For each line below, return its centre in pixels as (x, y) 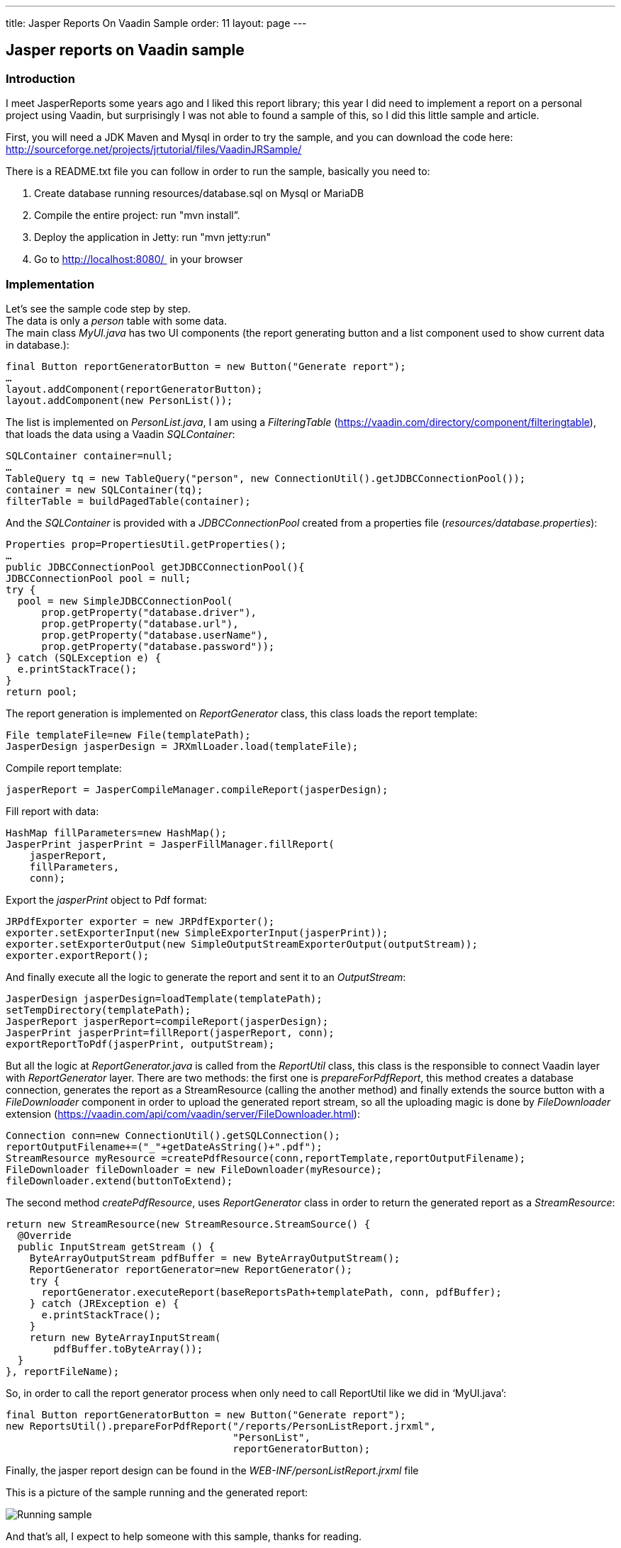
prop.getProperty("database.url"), (140, 623)
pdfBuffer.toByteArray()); (128, 1348)
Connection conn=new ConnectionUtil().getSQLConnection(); (173, 1135)
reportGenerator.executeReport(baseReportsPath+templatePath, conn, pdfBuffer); (272, 1292)
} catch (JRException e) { (104, 1303)
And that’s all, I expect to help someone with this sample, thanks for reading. (184, 1536)
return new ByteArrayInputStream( (125, 1337)
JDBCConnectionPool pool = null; (99, 578)
